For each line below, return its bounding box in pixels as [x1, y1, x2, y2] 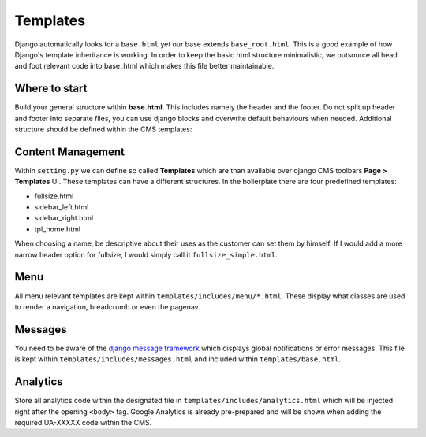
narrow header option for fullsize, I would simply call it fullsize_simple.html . [14, 250, 278, 259]
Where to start [14, 82, 88, 95]
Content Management [14, 145, 125, 158]
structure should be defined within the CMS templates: [14, 124, 192, 134]
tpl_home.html [34, 224, 81, 234]
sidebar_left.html [34, 202, 89, 212]
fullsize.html [34, 191, 74, 201]
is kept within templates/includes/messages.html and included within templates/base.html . [14, 354, 342, 364]
